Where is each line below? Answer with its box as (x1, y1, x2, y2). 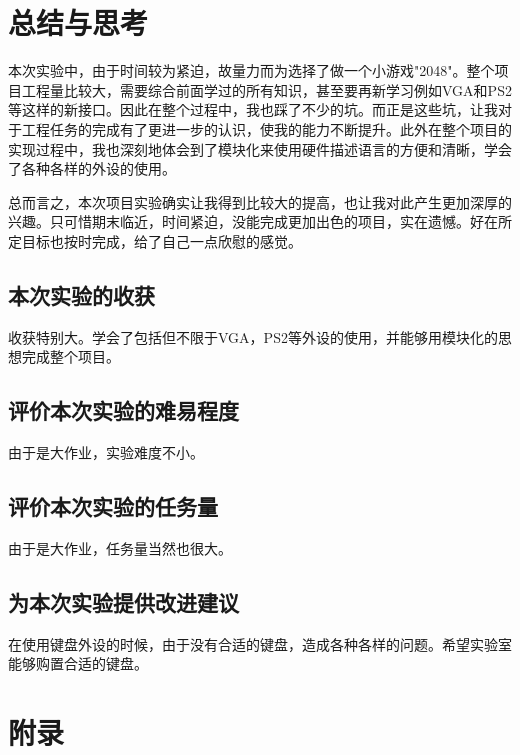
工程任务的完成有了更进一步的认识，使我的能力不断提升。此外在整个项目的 (21, 118, 512, 139)
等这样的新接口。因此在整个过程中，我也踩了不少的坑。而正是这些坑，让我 (8, 99, 498, 120)
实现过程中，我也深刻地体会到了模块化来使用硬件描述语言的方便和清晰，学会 (8, 138, 512, 159)
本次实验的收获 (8, 279, 155, 310)
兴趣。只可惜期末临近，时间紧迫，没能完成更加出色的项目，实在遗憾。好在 (8, 211, 498, 232)
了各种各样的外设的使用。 (8, 158, 176, 179)
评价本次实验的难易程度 (8, 395, 239, 426)
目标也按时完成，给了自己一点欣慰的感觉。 (21, 230, 302, 251)
